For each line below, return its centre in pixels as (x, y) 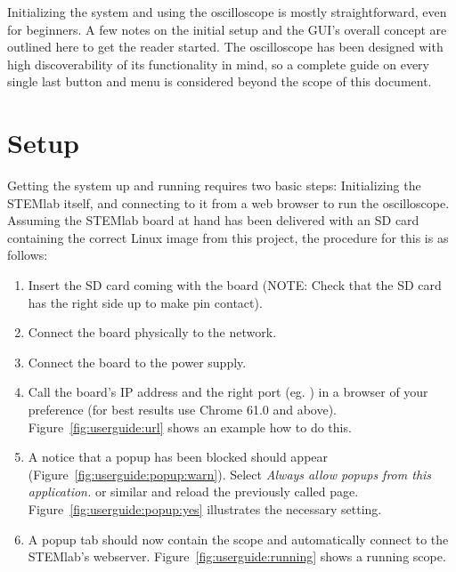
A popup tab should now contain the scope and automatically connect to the (238, 539)
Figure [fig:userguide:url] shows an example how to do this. (190, 427)
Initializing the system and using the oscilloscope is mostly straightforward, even (227, 12)
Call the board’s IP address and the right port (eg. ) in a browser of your (228, 392)
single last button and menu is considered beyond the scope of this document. (220, 81)
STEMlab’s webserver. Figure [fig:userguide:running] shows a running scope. (237, 556)
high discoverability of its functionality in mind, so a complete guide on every (218, 64)
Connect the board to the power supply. (137, 362)
